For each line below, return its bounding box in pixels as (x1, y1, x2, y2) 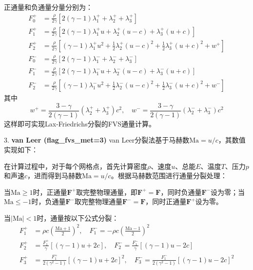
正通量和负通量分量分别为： (4, 2, 93, 12)
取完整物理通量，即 (76, 187, 138, 197)
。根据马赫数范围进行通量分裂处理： (111, 170, 227, 181)
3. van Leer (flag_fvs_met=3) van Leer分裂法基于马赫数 (4, 135, 190, 145)
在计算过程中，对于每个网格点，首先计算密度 (4, 161, 147, 171)
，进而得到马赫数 (27, 170, 82, 181)
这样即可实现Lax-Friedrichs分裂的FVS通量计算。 (4, 118, 156, 128)
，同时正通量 (145, 196, 187, 207)
